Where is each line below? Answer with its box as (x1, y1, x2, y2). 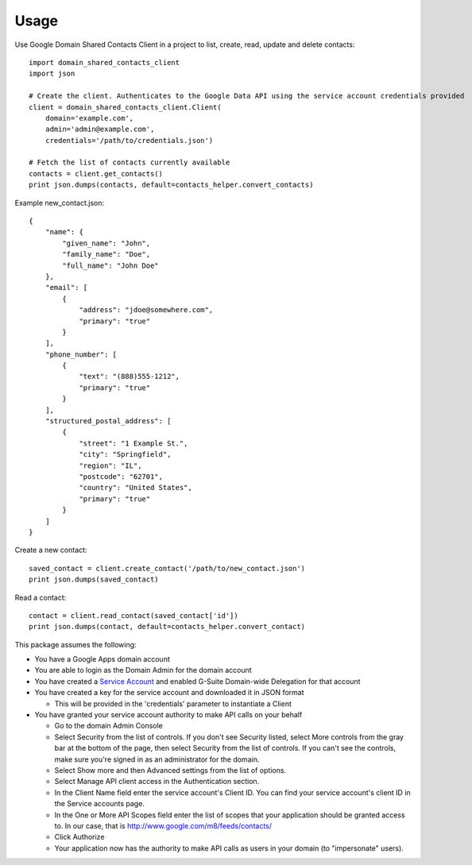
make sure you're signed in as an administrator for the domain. (54, 755, 260, 764)
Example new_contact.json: (14, 198, 105, 207)
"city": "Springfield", (79, 450, 172, 459)
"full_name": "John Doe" (62, 261, 159, 270)
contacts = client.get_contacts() (29, 169, 163, 178)
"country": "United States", (79, 483, 192, 492)
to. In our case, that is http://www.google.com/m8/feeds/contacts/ (54, 821, 273, 830)
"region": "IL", (79, 461, 142, 470)
